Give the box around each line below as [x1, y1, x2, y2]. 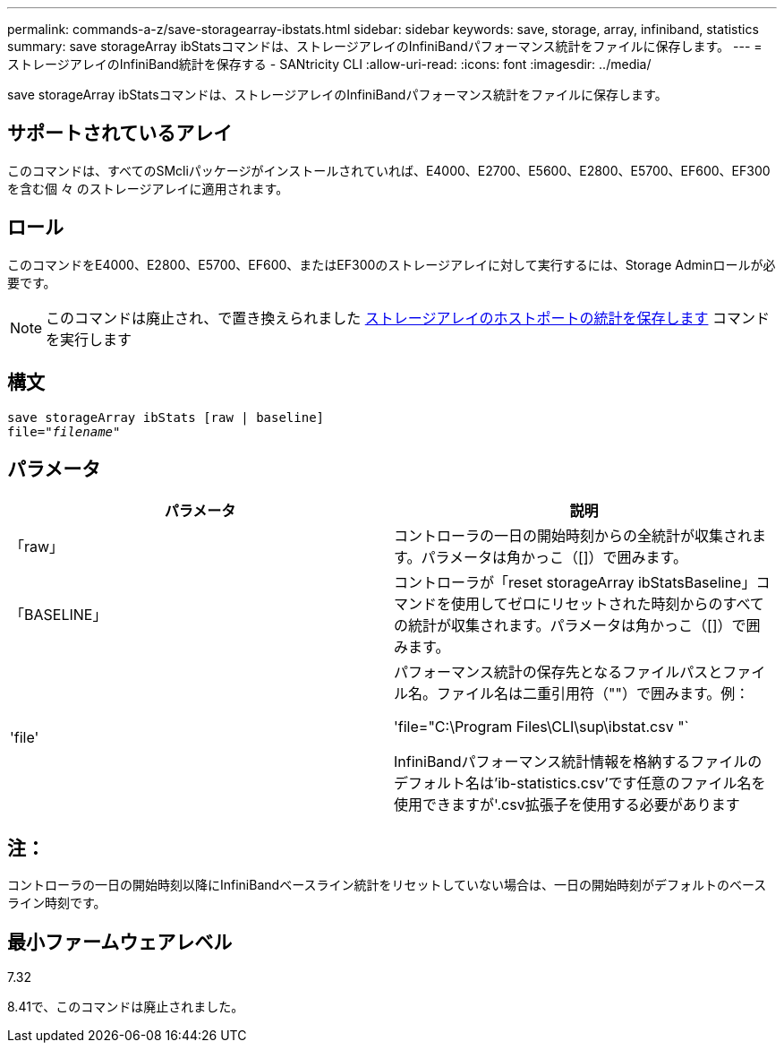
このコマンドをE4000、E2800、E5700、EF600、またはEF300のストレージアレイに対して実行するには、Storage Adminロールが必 [7, 256, 776, 272]
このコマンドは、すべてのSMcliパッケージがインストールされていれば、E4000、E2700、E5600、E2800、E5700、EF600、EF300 [7, 162, 771, 178]
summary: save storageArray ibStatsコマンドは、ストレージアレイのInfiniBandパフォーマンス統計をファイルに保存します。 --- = [7, 39, 763, 54]
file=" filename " [7, 424, 121, 439]
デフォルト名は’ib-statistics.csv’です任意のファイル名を [394, 774, 766, 793]
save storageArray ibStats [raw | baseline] [7, 409, 325, 425]
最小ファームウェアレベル [7, 930, 233, 953]
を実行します [46, 330, 132, 349]
